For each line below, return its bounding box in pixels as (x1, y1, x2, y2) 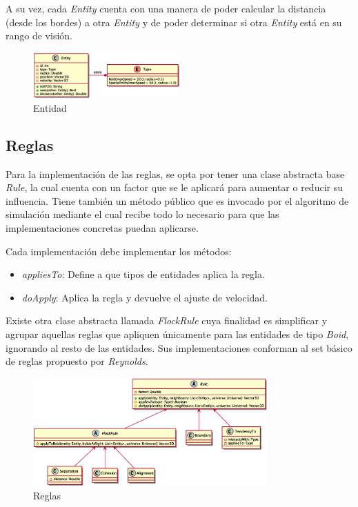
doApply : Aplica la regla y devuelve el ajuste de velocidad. (21, 290, 268, 304)
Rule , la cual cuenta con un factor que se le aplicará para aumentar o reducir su (6, 180, 343, 195)
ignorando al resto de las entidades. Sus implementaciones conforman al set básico (6, 340, 352, 355)
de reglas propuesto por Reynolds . (6, 354, 148, 368)
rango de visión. (6, 28, 72, 43)
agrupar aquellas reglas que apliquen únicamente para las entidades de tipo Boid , (6, 326, 349, 341)
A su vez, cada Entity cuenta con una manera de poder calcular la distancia (6, 1, 326, 15)
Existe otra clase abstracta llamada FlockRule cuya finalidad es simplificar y (6, 313, 328, 328)
